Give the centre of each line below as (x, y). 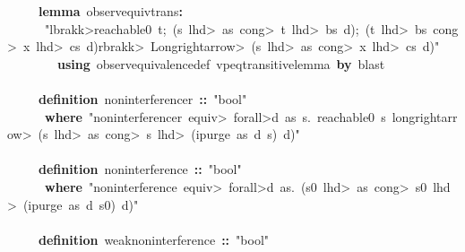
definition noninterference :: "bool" (140, 169)
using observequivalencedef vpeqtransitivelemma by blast (221, 63)
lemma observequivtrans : (111, 11)
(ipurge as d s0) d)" (81, 204)
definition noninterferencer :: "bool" (143, 98)
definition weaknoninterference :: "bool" (154, 239)
